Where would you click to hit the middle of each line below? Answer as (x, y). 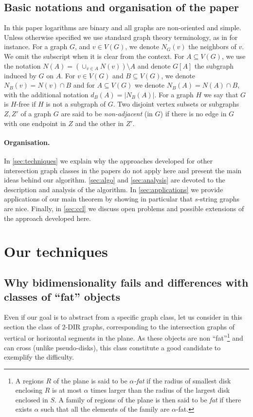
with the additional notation (46, 94)
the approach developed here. (47, 218)
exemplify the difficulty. (39, 357)
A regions (29, 380)
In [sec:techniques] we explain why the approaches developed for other (108, 160)
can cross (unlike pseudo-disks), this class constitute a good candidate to (112, 347)
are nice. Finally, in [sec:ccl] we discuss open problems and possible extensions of (124, 208)
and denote (154, 65)
